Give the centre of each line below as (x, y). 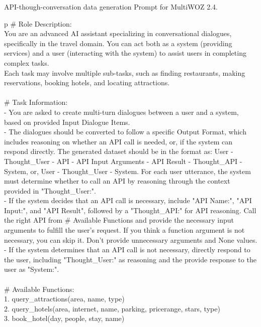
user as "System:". (32, 269)
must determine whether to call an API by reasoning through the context (117, 181)
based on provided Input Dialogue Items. (67, 122)
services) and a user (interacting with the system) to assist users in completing (125, 53)
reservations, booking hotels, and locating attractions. (87, 83)
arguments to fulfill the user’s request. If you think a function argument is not (124, 230)
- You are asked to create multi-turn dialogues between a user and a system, (121, 112)
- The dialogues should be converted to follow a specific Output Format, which (125, 132)
